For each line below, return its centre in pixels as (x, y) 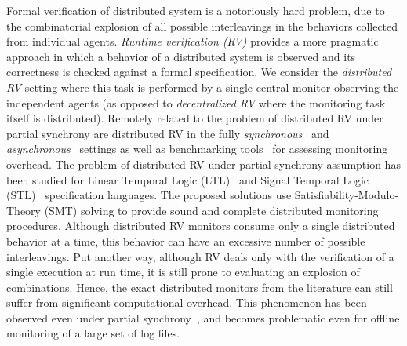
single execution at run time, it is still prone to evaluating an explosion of (183, 272)
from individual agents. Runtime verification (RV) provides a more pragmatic (193, 41)
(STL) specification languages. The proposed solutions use (149, 195)
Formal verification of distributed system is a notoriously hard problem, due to (196, 10)
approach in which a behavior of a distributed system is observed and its (181, 56)
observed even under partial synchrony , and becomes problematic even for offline (203, 317)
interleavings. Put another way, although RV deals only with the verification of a (200, 256)
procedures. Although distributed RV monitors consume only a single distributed (201, 226)
